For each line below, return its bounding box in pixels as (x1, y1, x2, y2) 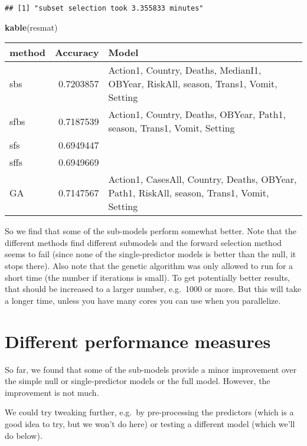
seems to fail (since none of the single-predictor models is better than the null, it (5, 248, 296, 260)
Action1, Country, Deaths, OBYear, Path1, (108, 107, 286, 122)
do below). (5, 429, 43, 441)
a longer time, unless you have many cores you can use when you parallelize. (5, 294, 281, 306)
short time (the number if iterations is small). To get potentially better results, (5, 271, 290, 283)
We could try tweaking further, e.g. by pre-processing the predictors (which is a (5, 406, 294, 418)
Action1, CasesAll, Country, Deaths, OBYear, (108, 172, 297, 186)
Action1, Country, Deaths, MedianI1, (108, 63, 262, 77)
